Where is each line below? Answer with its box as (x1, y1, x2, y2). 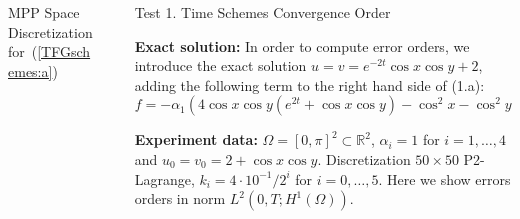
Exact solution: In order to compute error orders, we (134, 35, 470, 56)
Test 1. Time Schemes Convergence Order (134, 2, 391, 22)
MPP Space (8, 2, 80, 22)
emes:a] (8, 60, 53, 81)
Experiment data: (134, 129, 258, 150)
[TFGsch (37, 41, 91, 62)
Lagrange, (134, 168, 195, 189)
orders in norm (134, 188, 226, 209)
